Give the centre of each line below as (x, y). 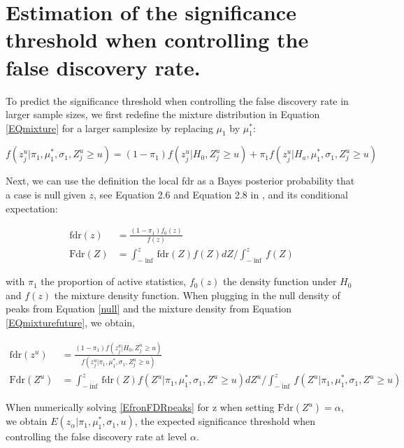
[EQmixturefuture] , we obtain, (71, 323)
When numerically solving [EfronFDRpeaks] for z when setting (140, 407)
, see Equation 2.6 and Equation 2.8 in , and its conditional (221, 195)
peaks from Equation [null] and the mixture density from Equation (149, 309)
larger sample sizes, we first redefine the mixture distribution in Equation (163, 114)
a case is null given (46, 195)
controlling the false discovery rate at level (96, 436)
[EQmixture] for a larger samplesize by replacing (109, 128)
